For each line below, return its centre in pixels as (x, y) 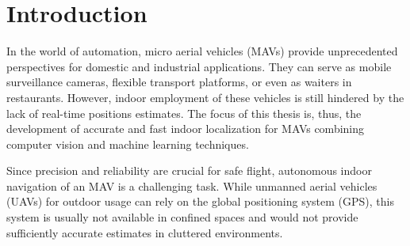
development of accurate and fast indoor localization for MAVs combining (186, 129)
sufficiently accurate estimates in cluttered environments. (145, 232)
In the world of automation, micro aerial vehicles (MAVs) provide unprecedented (202, 51)
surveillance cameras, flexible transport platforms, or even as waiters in (179, 82)
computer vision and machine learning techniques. (128, 144)
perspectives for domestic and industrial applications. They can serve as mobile (199, 66)
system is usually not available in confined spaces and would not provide (182, 217)
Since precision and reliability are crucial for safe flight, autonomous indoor (189, 170)
